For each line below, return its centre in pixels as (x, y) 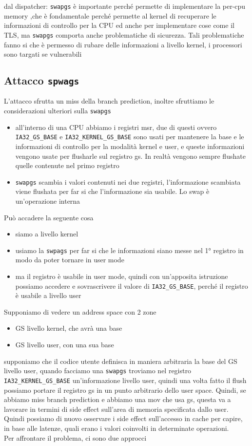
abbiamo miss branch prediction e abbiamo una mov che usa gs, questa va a (117, 399)
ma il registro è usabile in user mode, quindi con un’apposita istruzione (122, 276)
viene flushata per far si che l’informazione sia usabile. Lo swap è (112, 191)
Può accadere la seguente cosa (49, 217)
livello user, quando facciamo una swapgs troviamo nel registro (97, 371)
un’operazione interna (48, 201)
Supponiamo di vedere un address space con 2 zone (80, 311)
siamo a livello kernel (47, 234)
